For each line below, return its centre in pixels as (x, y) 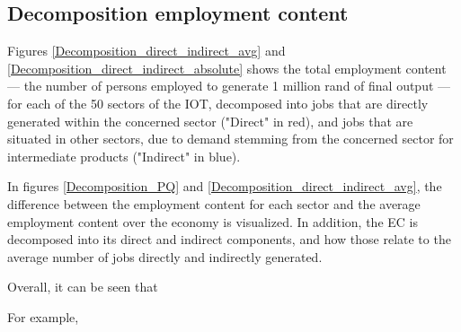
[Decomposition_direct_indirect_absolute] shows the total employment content (227, 68)
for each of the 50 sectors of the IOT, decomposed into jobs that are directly (218, 103)
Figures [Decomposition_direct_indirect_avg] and (146, 51)
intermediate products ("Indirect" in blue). (124, 156)
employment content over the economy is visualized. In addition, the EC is (213, 221)
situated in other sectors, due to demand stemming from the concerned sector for (230, 139)
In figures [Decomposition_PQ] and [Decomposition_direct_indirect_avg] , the (225, 186)
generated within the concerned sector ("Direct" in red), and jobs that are (210, 121)
